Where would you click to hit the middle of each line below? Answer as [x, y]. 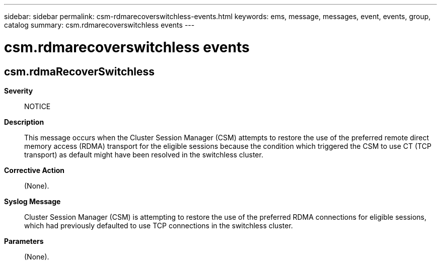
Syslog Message [32, 201]
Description [24, 122]
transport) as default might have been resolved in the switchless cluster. [144, 154]
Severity [19, 91]
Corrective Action [34, 170]
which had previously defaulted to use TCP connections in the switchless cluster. [159, 225]
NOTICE [38, 106]
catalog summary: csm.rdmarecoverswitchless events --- [99, 25]
